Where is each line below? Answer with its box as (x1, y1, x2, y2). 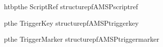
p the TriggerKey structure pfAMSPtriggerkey (4, 17, 139, 28)
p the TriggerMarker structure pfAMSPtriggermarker (4, 34, 160, 44)
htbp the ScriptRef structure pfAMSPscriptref (4, 1, 138, 11)
